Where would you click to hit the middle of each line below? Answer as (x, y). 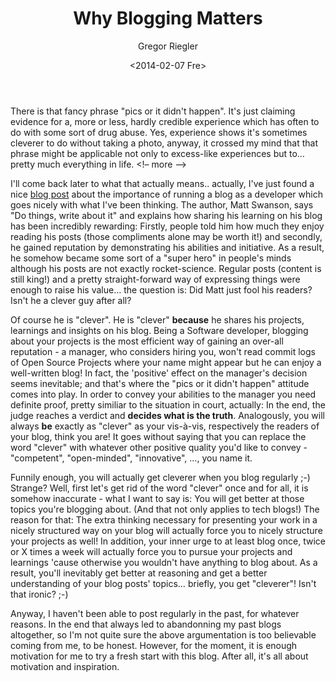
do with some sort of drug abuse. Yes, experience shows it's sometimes (159, 132)
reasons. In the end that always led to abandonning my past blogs (146, 624)
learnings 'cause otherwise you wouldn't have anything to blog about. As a (164, 562)
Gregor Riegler (168, 46)
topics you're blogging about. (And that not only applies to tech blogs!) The (165, 509)
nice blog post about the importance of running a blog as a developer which (166, 194)
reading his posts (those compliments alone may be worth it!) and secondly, (166, 236)
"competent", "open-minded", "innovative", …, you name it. (131, 458)
